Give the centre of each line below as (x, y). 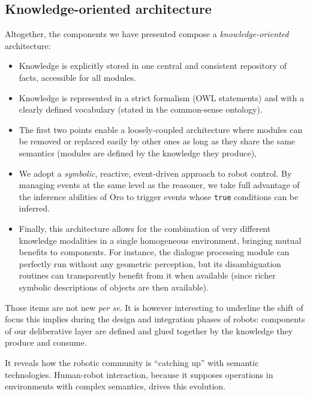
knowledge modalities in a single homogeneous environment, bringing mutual (160, 240)
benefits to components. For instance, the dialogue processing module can (154, 252)
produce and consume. (46, 342)
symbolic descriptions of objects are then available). (114, 287)
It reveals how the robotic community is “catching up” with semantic (132, 362)
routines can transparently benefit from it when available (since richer (147, 275)
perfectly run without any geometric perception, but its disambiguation (150, 263)
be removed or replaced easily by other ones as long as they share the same (157, 141)
